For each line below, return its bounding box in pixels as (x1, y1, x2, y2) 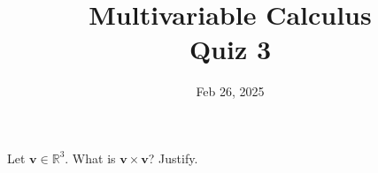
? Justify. (148, 148, 198, 167)
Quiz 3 (189, 31, 272, 67)
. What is (65, 148, 116, 167)
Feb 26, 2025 (196, 82, 265, 101)
